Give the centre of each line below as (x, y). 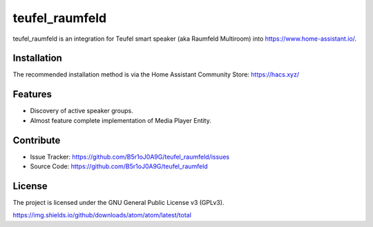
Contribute (37, 140)
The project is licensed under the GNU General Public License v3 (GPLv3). (118, 202)
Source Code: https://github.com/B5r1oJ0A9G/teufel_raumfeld (119, 166)
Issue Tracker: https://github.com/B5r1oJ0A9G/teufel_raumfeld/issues (130, 157)
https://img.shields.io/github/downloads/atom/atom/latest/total (102, 215)
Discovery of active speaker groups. (82, 111)
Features (32, 94)
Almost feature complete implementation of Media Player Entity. (121, 120)
